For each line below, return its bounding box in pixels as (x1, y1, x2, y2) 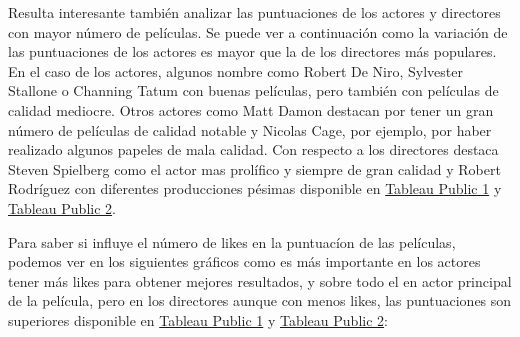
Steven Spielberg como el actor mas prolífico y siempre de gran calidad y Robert (8, 158, 501, 179)
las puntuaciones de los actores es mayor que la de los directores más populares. (8, 41, 497, 62)
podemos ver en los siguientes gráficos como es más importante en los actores (8, 251, 481, 272)
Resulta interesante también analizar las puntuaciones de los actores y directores (8, 2, 501, 22)
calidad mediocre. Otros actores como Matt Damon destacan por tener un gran (8, 99, 494, 120)
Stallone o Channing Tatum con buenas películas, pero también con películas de (8, 80, 499, 101)
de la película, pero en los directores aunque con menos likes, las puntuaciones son (8, 290, 512, 311)
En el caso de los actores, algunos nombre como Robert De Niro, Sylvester (8, 60, 463, 81)
